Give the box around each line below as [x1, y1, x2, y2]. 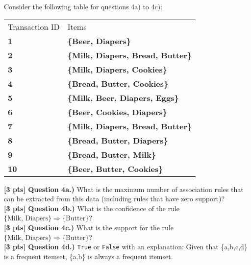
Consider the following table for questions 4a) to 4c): [4, 1, 163, 11]
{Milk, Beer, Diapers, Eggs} [67, 92, 179, 103]
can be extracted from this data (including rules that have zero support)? [4, 193, 225, 204]
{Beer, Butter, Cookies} [67, 163, 163, 174]
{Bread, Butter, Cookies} [67, 77, 169, 89]
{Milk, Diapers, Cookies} [67, 63, 167, 75]
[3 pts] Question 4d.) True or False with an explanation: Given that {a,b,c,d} [4, 241, 248, 252]
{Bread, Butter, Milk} [67, 148, 156, 160]
